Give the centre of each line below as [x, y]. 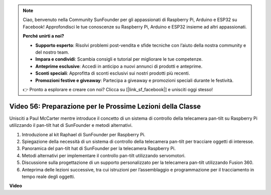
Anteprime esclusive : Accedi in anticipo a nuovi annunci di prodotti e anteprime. [119, 66]
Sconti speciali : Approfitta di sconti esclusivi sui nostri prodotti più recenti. [113, 73]
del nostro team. [52, 52]
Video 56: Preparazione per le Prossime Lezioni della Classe [105, 106]
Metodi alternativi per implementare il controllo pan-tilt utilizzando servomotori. [104, 155]
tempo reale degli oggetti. [48, 176]
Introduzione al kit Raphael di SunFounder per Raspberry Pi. [84, 134]
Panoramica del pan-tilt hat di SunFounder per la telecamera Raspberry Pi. [99, 148]
